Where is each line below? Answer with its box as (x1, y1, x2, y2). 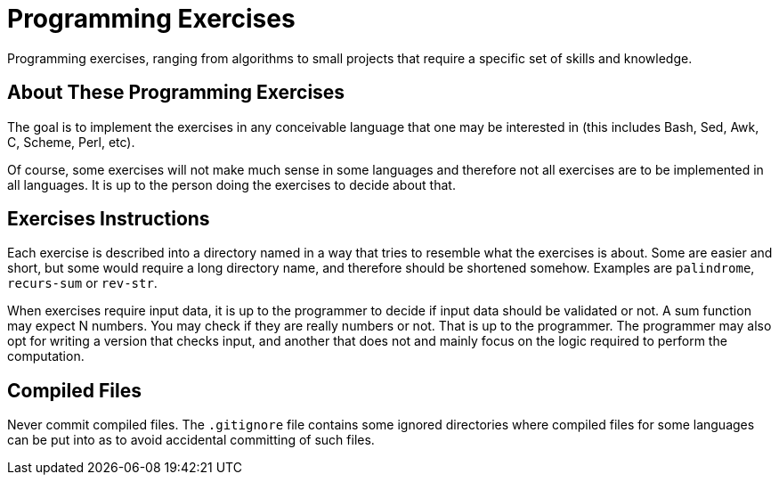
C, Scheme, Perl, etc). (7, 134, 135, 150)
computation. (7, 348, 85, 364)
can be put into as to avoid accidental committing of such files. (7, 432, 375, 448)
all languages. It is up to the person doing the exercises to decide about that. (7, 176, 456, 192)
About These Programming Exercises (7, 81, 345, 104)
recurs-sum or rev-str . (7, 275, 158, 291)
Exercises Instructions (7, 208, 210, 231)
